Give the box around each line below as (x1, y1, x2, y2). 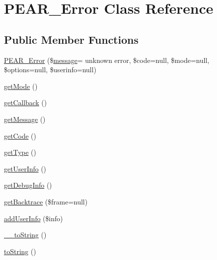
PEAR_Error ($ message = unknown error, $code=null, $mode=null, (4, 55, 210, 65)
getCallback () (4, 97, 47, 108)
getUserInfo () (4, 163, 47, 173)
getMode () (4, 81, 38, 91)
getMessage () (4, 114, 46, 124)
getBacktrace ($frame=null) (4, 196, 88, 206)
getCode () (4, 130, 36, 141)
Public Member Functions (4, 31, 138, 47)
